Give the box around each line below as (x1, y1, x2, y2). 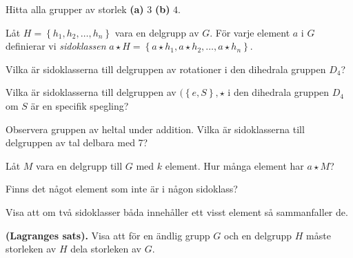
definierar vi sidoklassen (6, 39, 106, 53)
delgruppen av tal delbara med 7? (6, 135, 148, 150)
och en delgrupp (223, 228, 292, 242)
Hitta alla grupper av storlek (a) (6, 2, 144, 16)
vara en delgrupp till (36, 158, 123, 172)
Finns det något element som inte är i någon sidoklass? (6, 181, 238, 196)
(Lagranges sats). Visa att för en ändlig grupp (6, 228, 210, 242)
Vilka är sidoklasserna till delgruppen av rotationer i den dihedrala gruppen (6, 61, 326, 76)
